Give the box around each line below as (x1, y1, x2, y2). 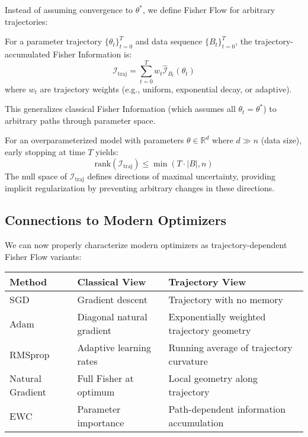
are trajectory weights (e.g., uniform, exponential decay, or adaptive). (40, 82, 292, 95)
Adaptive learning (77, 340, 152, 355)
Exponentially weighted (168, 310, 266, 324)
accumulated (5, 47, 50, 60)
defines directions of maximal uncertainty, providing (87, 169, 276, 182)
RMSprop (9, 347, 50, 361)
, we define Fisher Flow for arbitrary (143, 4, 275, 15)
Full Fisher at (77, 371, 134, 385)
